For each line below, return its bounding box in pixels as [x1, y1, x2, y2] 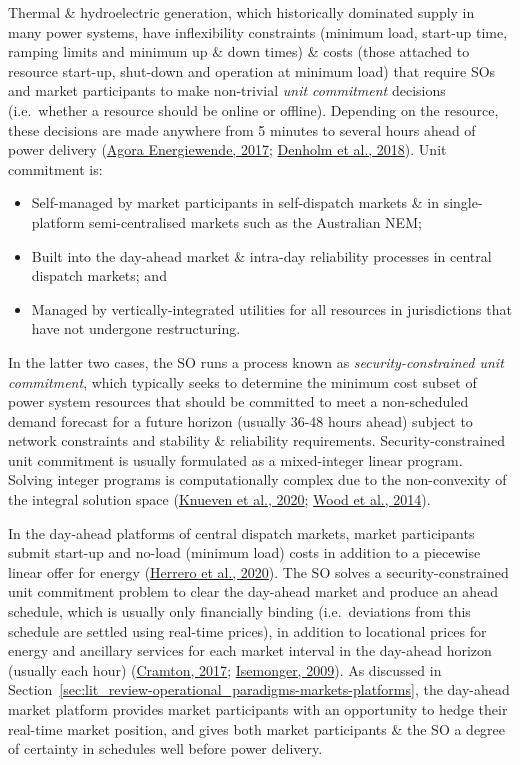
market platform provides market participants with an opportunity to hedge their [8, 699, 508, 719]
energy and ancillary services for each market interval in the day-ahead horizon [8, 640, 492, 661]
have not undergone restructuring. [31, 318, 241, 339]
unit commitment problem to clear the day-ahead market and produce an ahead [8, 581, 499, 602]
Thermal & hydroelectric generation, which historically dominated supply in [8, 2, 475, 22]
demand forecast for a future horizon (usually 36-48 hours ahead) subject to [8, 410, 473, 431]
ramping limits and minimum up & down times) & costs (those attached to [8, 41, 470, 62]
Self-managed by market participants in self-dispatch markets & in [31, 192, 439, 213]
